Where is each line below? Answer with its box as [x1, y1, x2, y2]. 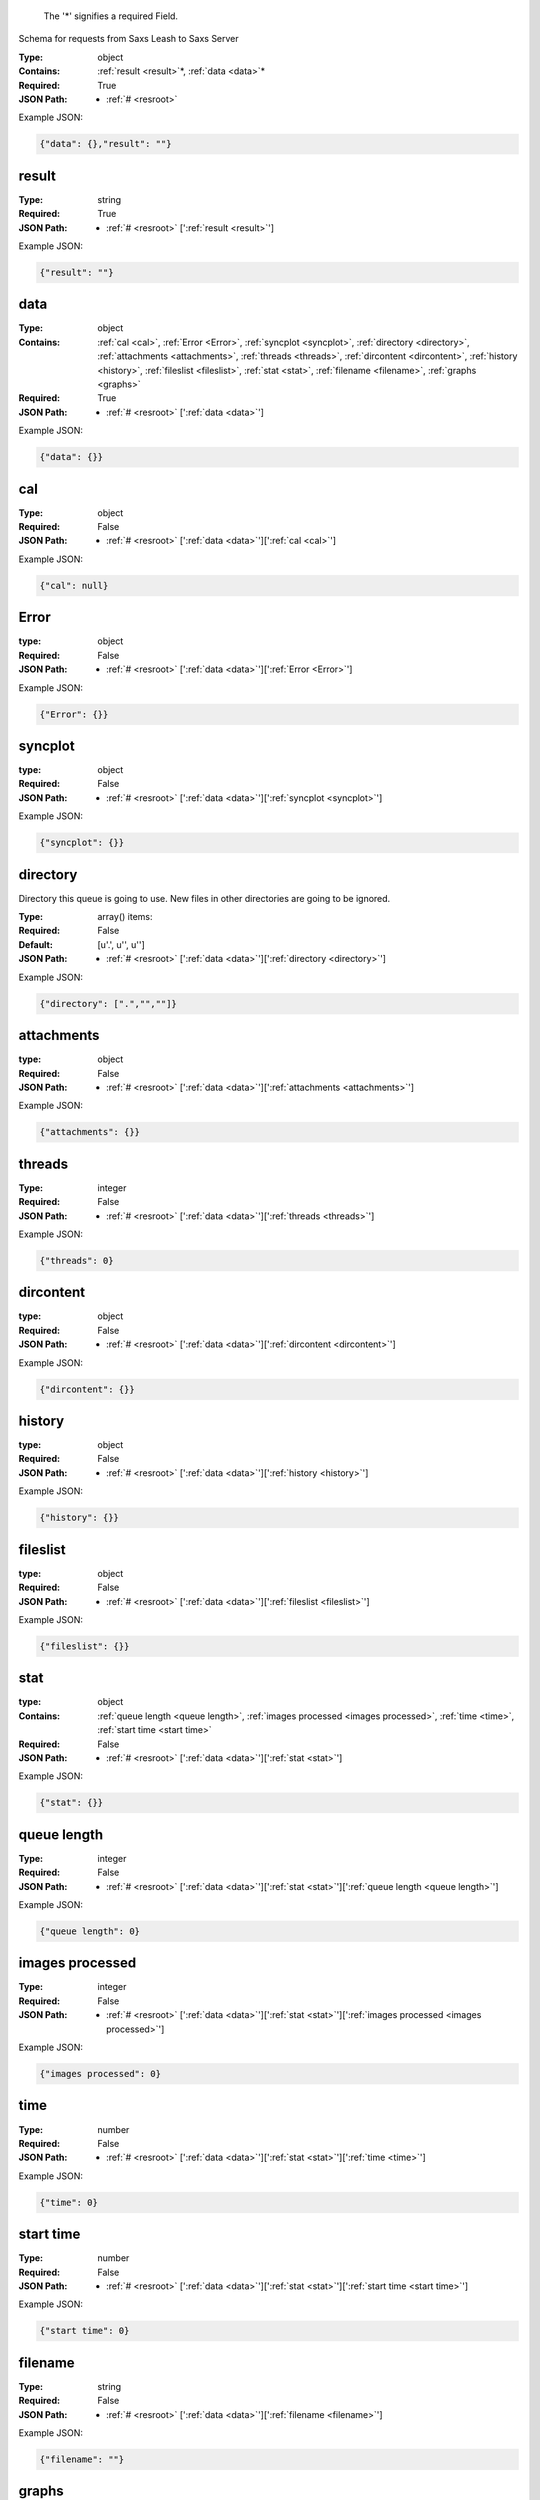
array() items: [97, 911, 153, 923]
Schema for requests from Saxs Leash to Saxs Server [18, 33, 239, 45]
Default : [18, 938, 54, 950]
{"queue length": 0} [39, 1925, 140, 1937]
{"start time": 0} [39, 2325, 130, 2337]
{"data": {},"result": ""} [39, 138, 172, 150]
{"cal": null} [39, 580, 109, 591]
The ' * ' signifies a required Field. [43, 10, 179, 22]
